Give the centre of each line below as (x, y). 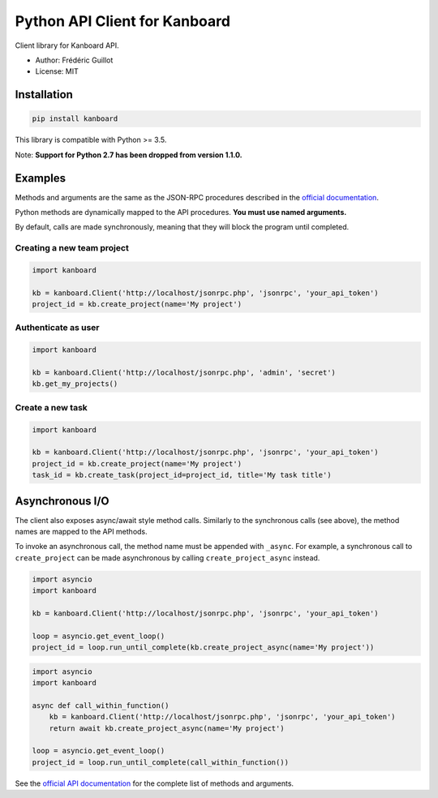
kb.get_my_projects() (75, 384)
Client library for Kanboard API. (67, 45)
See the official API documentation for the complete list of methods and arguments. (155, 783)
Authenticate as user (57, 328)
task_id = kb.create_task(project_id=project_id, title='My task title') (182, 475)
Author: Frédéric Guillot (74, 60)
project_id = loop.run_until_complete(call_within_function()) (161, 762)
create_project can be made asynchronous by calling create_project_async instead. (167, 558)
